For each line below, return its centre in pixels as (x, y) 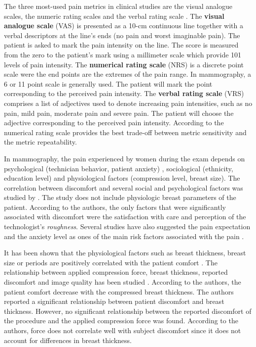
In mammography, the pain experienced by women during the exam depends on (125, 158)
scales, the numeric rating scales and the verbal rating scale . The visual (114, 16)
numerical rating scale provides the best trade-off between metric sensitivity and (125, 132)
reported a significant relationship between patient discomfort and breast (114, 301)
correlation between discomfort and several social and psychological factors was (124, 187)
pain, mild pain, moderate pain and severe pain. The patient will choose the (119, 113)
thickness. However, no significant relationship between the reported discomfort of (128, 311)
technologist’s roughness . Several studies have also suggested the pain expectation (127, 226)
